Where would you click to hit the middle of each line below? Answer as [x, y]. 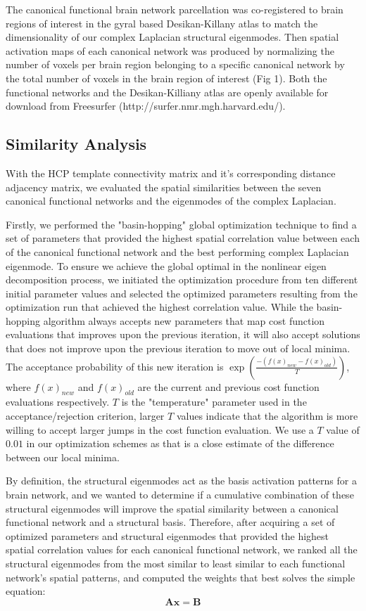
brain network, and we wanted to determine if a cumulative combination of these [180, 495]
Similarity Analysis [76, 144]
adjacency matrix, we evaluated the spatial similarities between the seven [164, 187]
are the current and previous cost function [228, 386]
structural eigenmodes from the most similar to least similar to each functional [176, 563]
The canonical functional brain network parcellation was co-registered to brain [175, 9]
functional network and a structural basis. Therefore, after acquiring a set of [170, 522]
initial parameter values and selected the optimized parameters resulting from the [182, 293]
